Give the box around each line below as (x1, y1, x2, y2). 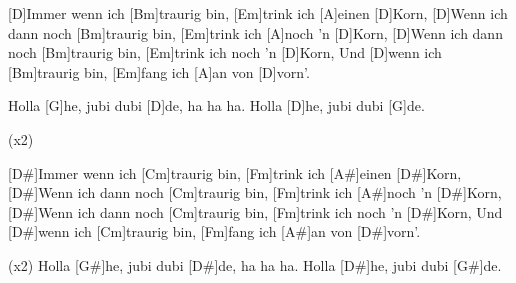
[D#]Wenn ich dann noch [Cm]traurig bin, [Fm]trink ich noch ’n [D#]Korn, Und (8, 201, 503, 222)
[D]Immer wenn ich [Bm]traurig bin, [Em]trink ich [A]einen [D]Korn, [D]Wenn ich (8, 3, 508, 23)
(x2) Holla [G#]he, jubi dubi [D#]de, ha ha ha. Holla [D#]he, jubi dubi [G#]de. (8, 254, 502, 275)
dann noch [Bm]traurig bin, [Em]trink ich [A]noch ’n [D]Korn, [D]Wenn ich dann (8, 22, 503, 43)
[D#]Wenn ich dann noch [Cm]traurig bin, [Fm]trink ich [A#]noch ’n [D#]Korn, (8, 182, 502, 203)
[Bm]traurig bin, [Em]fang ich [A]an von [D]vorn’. (8, 61, 310, 82)
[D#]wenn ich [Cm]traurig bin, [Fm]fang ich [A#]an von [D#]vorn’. (8, 221, 421, 242)
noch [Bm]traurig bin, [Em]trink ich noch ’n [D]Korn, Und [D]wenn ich (8, 42, 442, 63)
